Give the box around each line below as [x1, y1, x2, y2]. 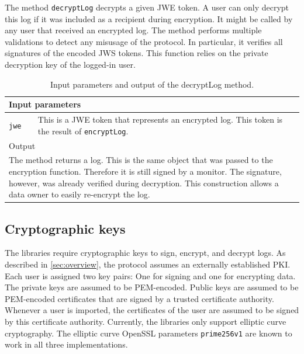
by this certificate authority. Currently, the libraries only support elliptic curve [5, 315, 286, 328]
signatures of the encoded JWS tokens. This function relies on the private [5, 47, 268, 59]
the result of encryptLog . [37, 124, 129, 137]
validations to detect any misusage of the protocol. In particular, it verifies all [5, 35, 283, 47]
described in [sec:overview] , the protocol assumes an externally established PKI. [5, 258, 291, 270]
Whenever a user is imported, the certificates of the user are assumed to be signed [5, 304, 299, 316]
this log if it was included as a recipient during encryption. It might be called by [5, 12, 293, 25]
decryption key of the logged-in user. [5, 58, 136, 71]
